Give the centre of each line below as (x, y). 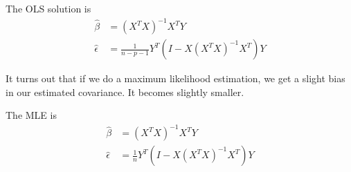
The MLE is (31, 115)
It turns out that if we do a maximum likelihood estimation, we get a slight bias (175, 78)
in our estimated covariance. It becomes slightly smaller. (125, 92)
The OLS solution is (48, 8)
